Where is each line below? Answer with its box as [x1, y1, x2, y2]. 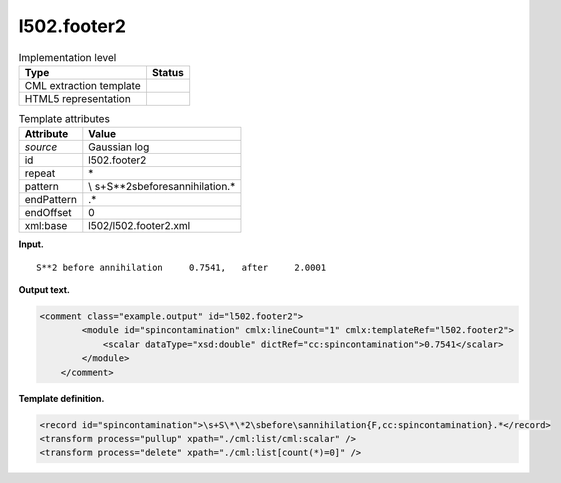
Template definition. [18, 392, 105, 404]
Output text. [18, 284, 70, 296]
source [24, 140, 58, 154]
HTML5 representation [24, 91, 132, 105]
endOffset [24, 206, 72, 220]
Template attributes [18, 112, 110, 126]
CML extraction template [24, 78, 141, 92]
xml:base [24, 219, 68, 233]
